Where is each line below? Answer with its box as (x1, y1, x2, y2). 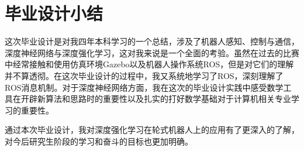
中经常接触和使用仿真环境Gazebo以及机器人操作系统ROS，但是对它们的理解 (5, 58, 294, 70)
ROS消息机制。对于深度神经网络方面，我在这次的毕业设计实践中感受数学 (5, 81, 284, 93)
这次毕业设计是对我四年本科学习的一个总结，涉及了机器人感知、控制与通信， (5, 35, 299, 47)
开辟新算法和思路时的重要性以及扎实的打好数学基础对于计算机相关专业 (20, 92, 291, 105)
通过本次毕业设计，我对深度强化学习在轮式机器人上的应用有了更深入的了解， (5, 123, 299, 136)
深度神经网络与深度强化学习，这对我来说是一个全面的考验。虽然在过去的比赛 (5, 46, 299, 59)
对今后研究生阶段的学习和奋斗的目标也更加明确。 (5, 135, 193, 147)
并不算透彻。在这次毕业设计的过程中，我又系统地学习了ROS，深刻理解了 (5, 69, 284, 81)
